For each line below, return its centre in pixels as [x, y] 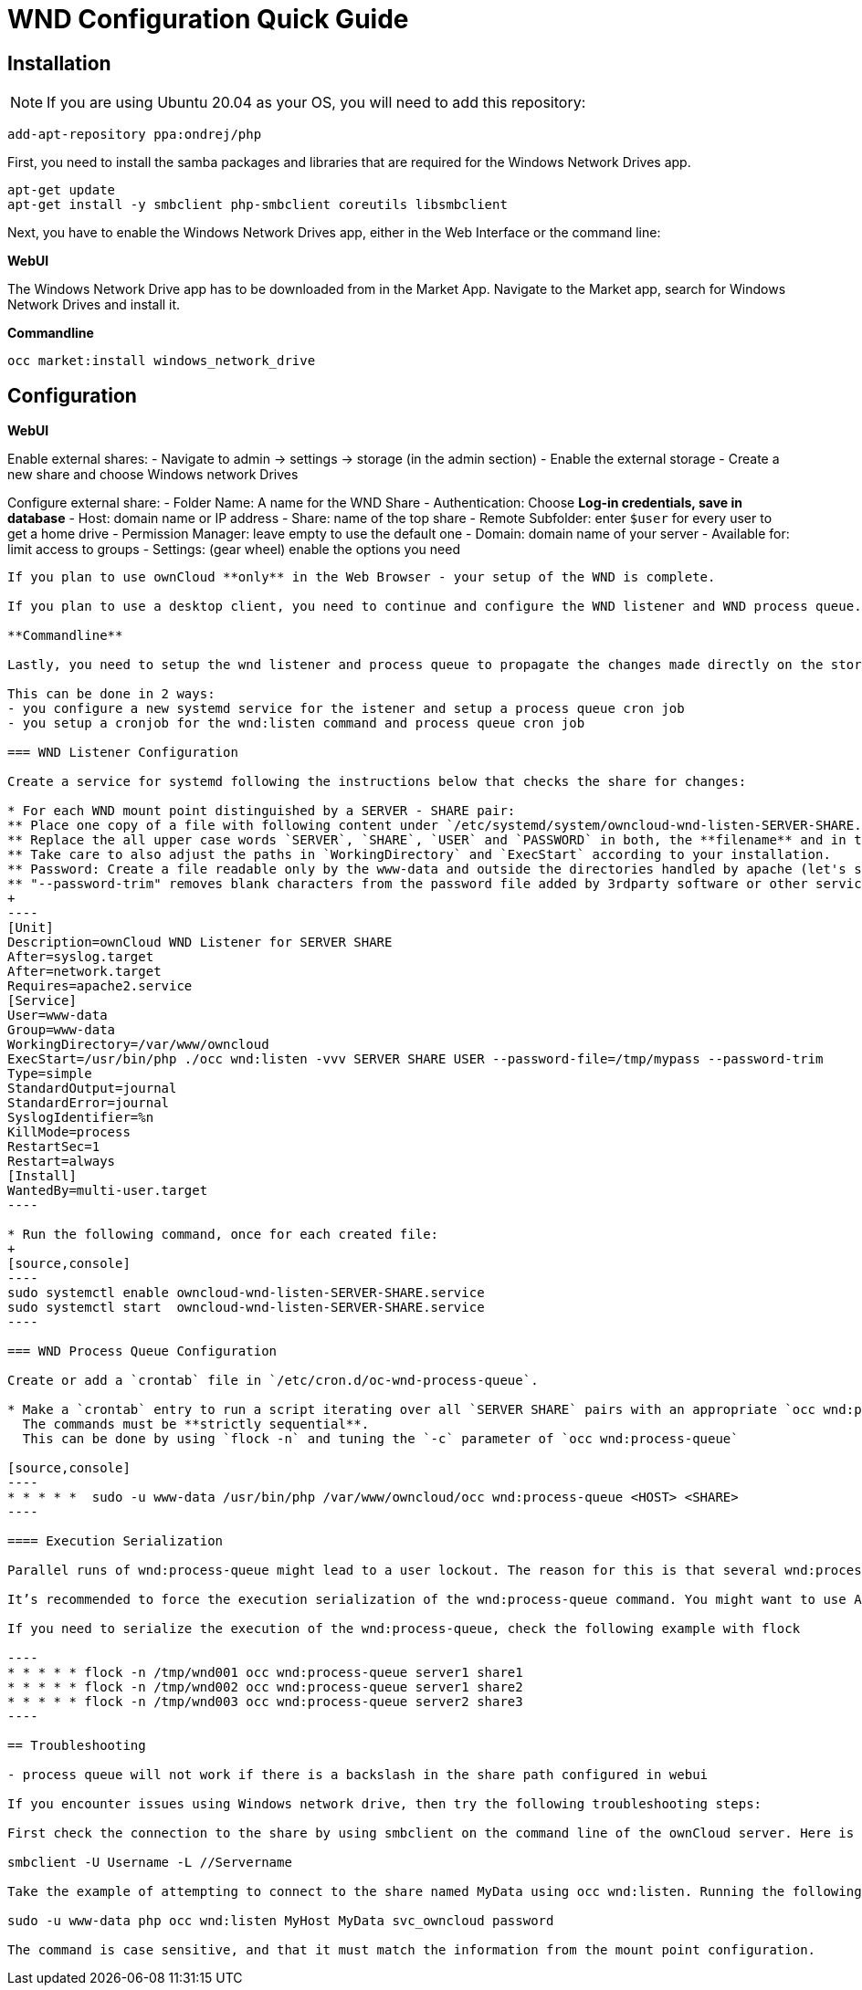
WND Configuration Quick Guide [208, 19]
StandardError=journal [89, 1103]
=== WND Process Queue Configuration [142, 1351]
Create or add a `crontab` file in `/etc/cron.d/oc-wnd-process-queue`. [273, 1381]
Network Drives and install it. [94, 305]
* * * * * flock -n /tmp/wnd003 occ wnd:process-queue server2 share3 [265, 1702]
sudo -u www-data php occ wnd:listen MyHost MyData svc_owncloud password [281, 1921]
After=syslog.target [81, 957]
